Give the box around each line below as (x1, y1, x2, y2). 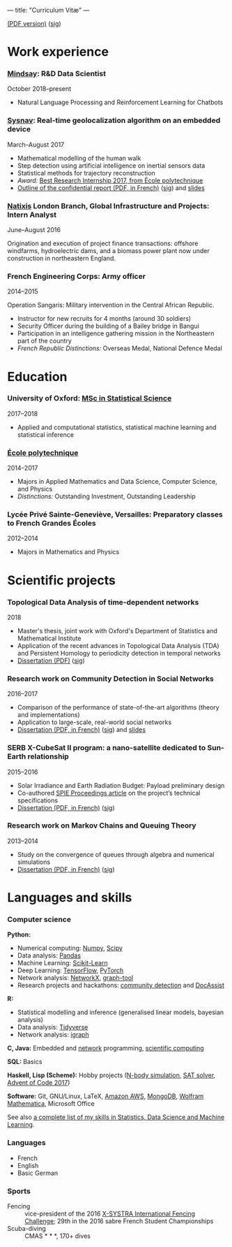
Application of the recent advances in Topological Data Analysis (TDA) (17, 641, 219, 649)
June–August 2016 (7, 226, 61, 234)
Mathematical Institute (17, 634, 82, 642)
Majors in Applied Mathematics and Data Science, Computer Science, (17, 477, 218, 486)
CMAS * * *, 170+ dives (24, 1232, 91, 1240)
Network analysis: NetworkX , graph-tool (17, 974, 134, 982)
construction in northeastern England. (7, 254, 116, 263)
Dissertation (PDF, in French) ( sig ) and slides (17, 726, 146, 734)
